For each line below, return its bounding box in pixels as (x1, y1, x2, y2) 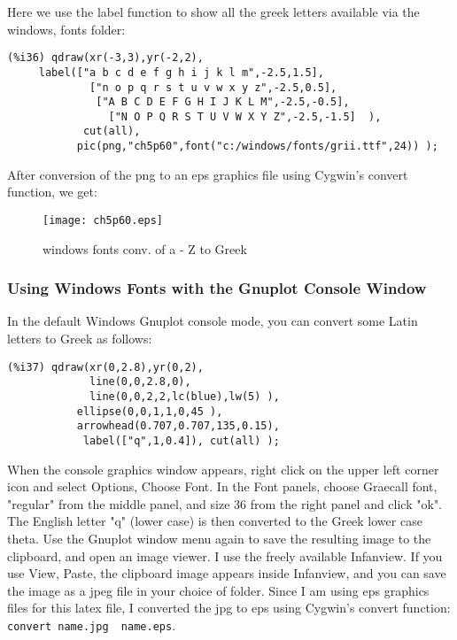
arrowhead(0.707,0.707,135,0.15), (76, 420, 280, 433)
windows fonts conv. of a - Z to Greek (43, 239, 247, 258)
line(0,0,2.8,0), (89, 375, 191, 389)
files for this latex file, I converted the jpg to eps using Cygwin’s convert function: (7, 598, 451, 617)
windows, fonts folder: (7, 19, 126, 38)
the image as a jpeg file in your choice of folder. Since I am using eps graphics (7, 581, 430, 599)
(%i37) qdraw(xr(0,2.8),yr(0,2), (7, 360, 204, 374)
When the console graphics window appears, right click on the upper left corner (7, 459, 439, 478)
